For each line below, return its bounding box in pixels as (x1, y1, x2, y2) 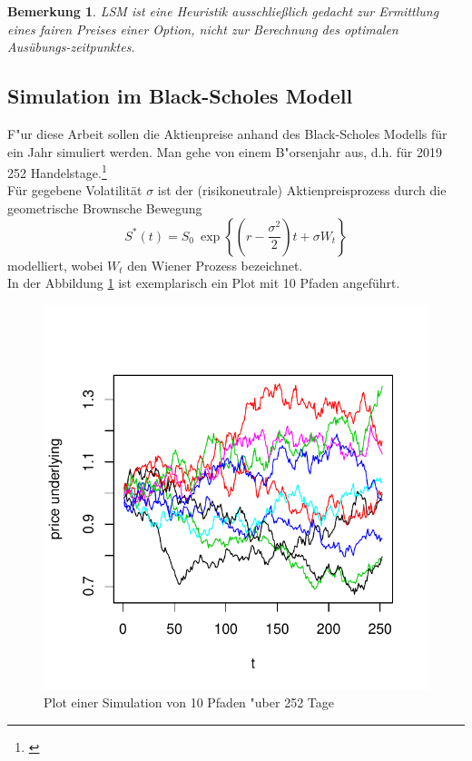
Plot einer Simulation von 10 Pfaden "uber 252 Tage (44, 693, 334, 712)
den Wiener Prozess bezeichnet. (127, 255, 303, 274)
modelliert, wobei (7, 255, 103, 274)
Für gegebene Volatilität (7, 181, 143, 200)
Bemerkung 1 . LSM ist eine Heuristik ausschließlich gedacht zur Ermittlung (7, 2, 439, 20)
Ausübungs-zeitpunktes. (7, 37, 135, 56)
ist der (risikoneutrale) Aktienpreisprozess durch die (157, 181, 447, 200)
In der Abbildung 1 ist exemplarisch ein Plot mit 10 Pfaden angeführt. (7, 273, 400, 292)
